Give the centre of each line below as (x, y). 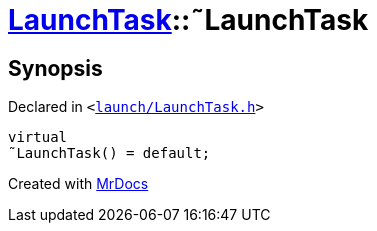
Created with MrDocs (78, 184)
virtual (38, 137)
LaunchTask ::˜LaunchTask (188, 20)
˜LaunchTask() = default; (109, 153)
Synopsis (55, 68)
